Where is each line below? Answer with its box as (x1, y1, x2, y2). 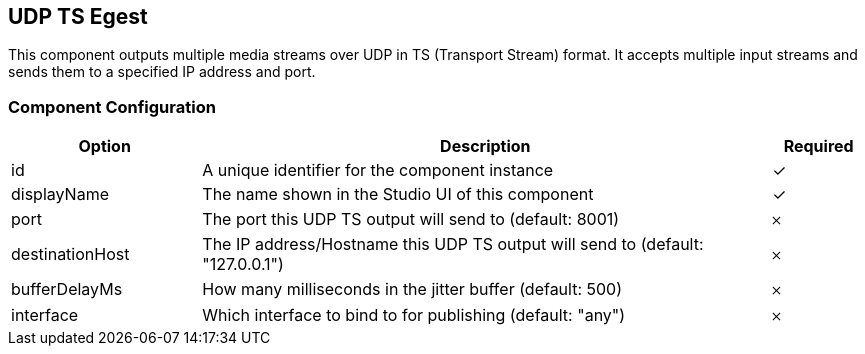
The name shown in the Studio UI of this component (202, 184, 594, 205)
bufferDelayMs (11, 279, 123, 300)
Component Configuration (8, 96, 216, 117)
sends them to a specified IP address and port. (8, 63, 316, 81)
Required (783, 136, 854, 157)
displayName (11, 184, 109, 205)
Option (78, 136, 131, 157)
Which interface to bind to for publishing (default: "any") (202, 305, 626, 326)
